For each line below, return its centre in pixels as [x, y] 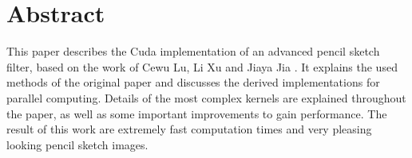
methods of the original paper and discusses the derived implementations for [193, 82]
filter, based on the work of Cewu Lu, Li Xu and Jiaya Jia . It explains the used [202, 66]
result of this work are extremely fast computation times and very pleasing [189, 129]
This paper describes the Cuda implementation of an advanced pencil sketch [193, 51]
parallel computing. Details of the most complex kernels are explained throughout [206, 97]
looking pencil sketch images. [77, 144]
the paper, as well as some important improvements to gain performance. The [197, 113]
